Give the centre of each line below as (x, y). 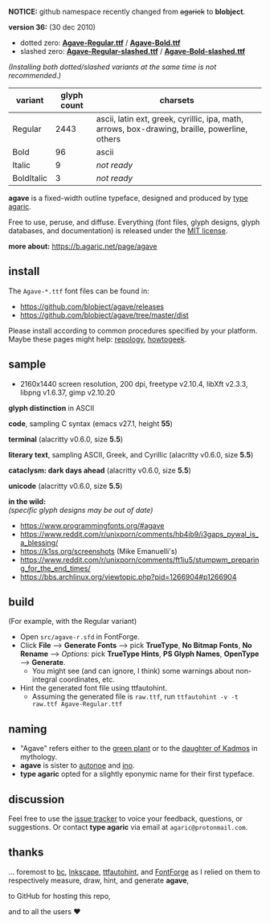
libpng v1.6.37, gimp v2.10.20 (67, 392)
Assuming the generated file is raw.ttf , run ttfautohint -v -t (135, 697)
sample (27, 365)
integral (45, 679)
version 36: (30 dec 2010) (52, 27)
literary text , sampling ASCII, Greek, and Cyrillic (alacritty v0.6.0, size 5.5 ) (131, 454)
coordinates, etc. (87, 679)
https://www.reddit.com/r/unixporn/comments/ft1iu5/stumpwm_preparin (139, 560)
